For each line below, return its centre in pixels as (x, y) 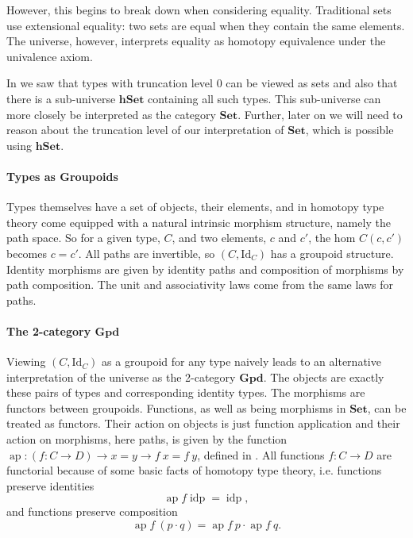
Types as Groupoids (62, 176)
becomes (27, 253)
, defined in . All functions (261, 454)
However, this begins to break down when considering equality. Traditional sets (199, 10)
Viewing (26, 361)
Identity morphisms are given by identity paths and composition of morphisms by (205, 269)
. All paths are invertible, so (147, 253)
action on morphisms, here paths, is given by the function (147, 439)
